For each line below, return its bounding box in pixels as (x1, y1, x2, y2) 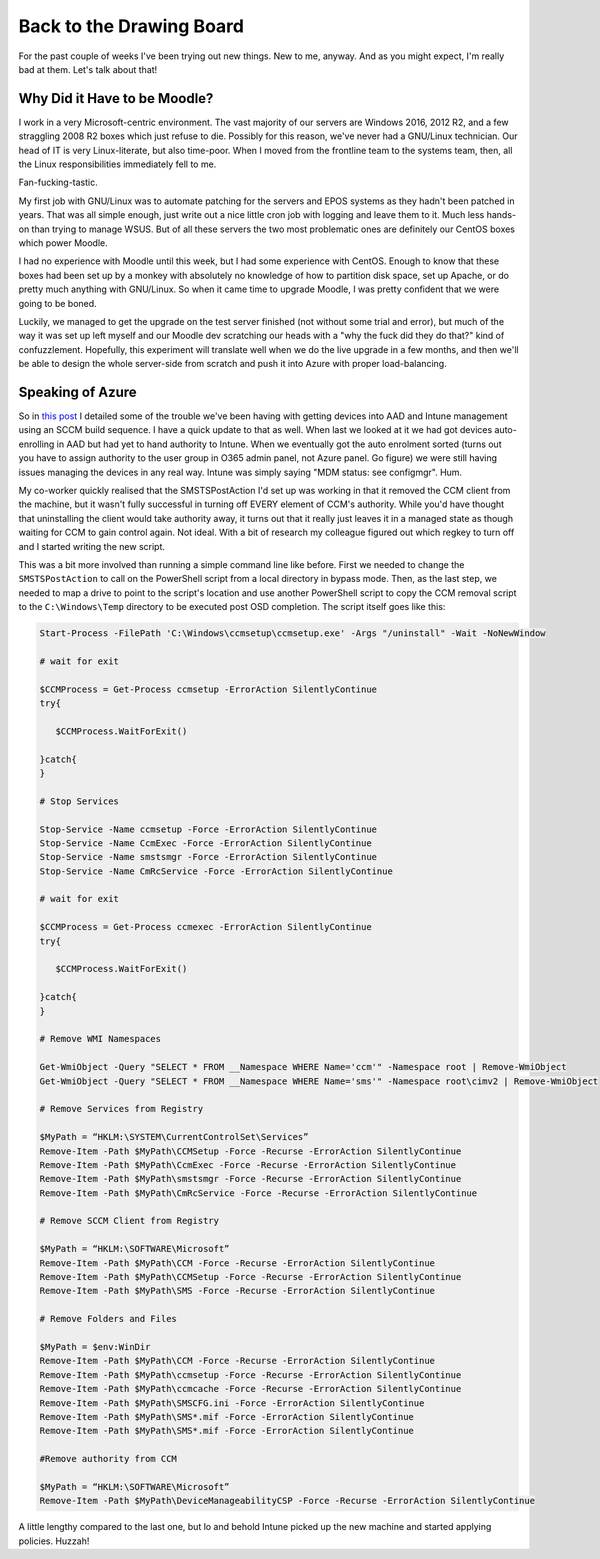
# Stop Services (39, 795, 120, 807)
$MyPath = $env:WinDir (39, 1341, 151, 1352)
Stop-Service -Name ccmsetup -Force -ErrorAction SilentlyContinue (39, 823, 378, 835)
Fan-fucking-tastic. (18, 176, 99, 189)
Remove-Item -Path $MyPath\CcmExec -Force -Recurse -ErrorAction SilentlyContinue (39, 1159, 457, 1170)
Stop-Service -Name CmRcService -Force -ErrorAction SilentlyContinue (39, 865, 394, 877)
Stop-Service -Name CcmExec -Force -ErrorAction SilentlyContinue (39, 837, 372, 849)
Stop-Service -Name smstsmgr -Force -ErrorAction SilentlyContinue (39, 851, 378, 863)
